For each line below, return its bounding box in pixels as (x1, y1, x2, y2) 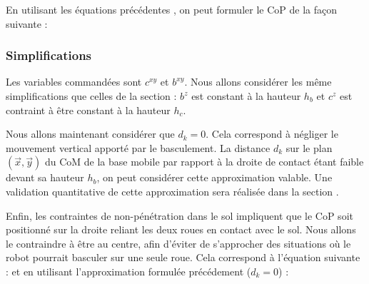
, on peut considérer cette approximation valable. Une (96, 170, 333, 185)
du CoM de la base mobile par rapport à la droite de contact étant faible (44, 154, 364, 169)
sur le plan (285, 140, 333, 155)
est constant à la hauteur (191, 88, 301, 103)
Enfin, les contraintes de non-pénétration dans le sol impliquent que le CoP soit (6, 208, 353, 223)
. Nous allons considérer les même (184, 74, 332, 89)
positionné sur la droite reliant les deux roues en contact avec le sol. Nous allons (6, 222, 356, 237)
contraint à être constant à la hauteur (6, 102, 171, 117)
